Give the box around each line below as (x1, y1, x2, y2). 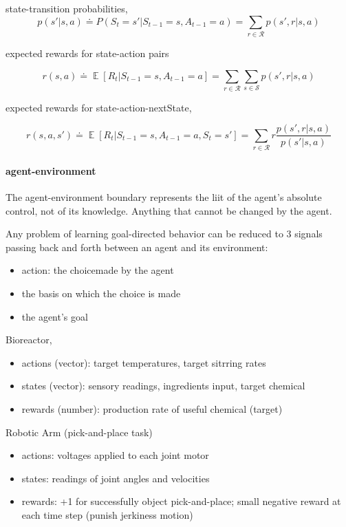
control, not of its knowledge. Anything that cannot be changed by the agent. (6, 203, 332, 217)
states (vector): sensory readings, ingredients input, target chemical (21, 378, 305, 393)
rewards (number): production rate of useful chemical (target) (21, 401, 283, 416)
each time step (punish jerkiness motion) (21, 507, 193, 521)
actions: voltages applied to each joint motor (21, 448, 209, 462)
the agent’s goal (21, 309, 88, 323)
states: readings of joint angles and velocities (21, 471, 210, 485)
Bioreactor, (6, 332, 52, 347)
